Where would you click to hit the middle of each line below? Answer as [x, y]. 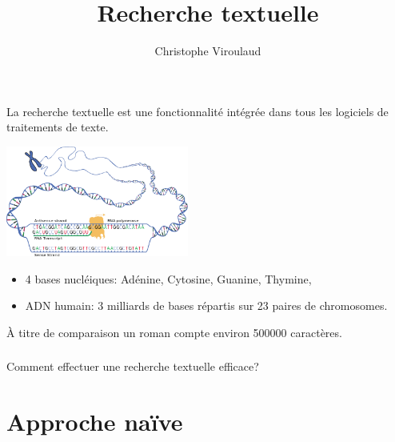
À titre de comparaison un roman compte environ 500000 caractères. [174, 332]
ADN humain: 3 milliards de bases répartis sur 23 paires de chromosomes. [206, 305]
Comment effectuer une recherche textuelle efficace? [133, 366]
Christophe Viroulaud [208, 51]
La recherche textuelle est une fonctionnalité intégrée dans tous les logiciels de [197, 111]
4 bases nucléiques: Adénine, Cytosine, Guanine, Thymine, [168, 278]
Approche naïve [95, 422]
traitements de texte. [58, 127]
